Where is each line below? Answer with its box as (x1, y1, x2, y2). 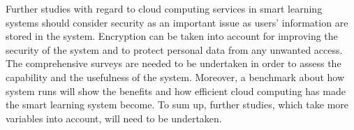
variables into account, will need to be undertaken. (6, 110, 222, 125)
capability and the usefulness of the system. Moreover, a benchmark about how (6, 69, 345, 84)
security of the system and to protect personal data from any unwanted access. (6, 42, 343, 57)
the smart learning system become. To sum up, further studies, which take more (6, 97, 349, 112)
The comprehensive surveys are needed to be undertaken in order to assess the (6, 56, 341, 71)
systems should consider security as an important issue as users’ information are (6, 15, 348, 29)
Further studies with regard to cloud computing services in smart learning (6, 1, 323, 15)
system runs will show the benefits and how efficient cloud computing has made (6, 83, 346, 98)
